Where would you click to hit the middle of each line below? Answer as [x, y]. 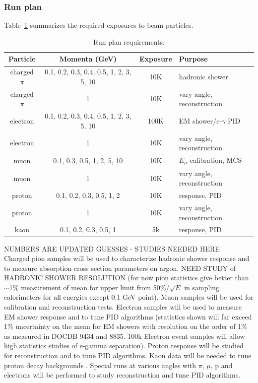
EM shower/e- [200, 120]
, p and [222, 365]
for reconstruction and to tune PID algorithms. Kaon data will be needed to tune [128, 355]
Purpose [193, 59]
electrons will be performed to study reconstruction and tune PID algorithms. [122, 375]
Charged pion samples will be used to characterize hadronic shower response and [127, 258]
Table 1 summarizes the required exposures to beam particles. [99, 25]
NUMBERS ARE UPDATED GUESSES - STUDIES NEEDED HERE [112, 248]
